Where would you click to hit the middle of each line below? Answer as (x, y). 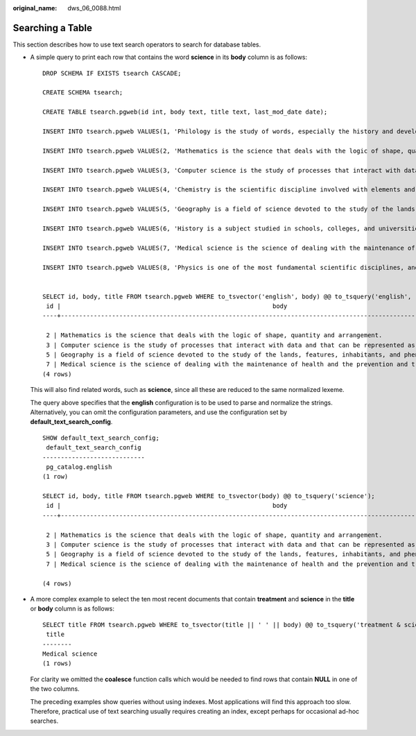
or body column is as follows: (72, 609)
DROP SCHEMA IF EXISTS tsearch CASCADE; (112, 73)
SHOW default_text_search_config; (101, 438)
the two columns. (55, 689)
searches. (44, 721)
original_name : (35, 8)
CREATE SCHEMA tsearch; (83, 93)
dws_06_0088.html (94, 8)
